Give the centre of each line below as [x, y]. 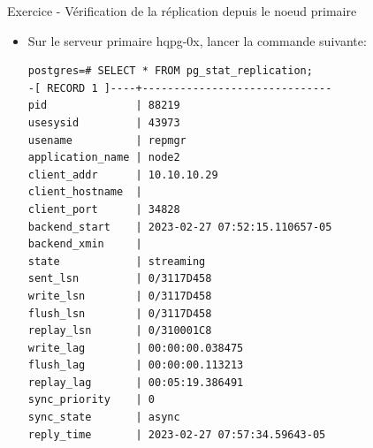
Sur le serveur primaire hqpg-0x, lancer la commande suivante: [197, 40]
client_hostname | [85, 192]
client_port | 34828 [104, 209]
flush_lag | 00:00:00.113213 [136, 365]
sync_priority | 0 [91, 400]
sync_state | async [104, 418]
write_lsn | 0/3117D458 [120, 296]
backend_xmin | [85, 244]
